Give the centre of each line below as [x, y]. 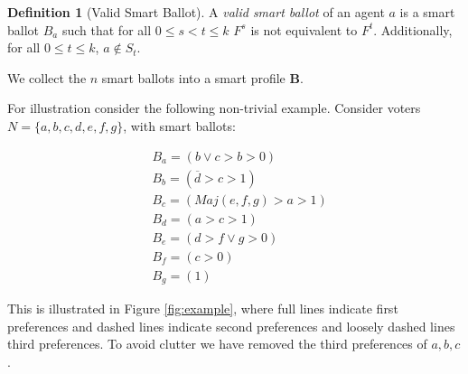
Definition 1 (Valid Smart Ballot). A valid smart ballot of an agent [196, 12]
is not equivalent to [304, 29]
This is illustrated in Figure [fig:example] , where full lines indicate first [203, 309]
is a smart [427, 12]
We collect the [47, 77]
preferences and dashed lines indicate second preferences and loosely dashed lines [231, 326]
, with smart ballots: [179, 125]
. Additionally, [413, 29]
